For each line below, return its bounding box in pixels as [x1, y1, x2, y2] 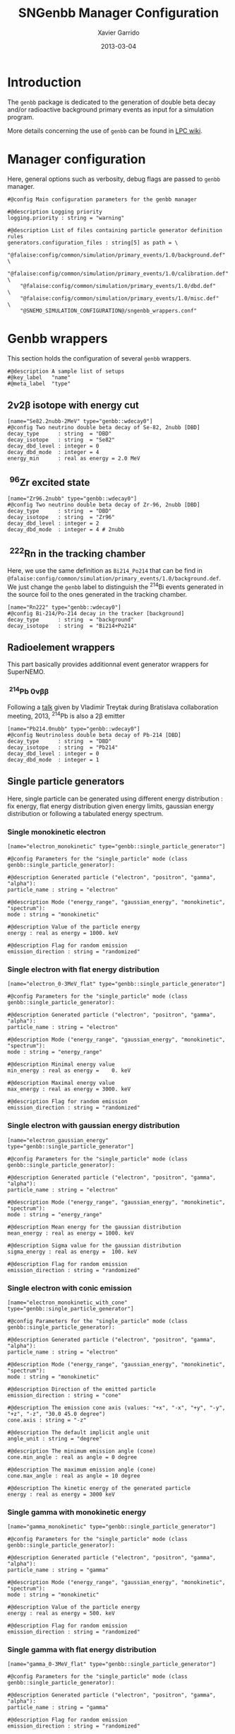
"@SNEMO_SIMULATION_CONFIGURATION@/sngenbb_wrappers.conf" [20, 307, 198, 314]
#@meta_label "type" [7, 380, 71, 387]
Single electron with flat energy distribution [7, 964, 160, 974]
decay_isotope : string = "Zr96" [7, 514, 115, 521]
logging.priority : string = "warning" [7, 214, 125, 221]
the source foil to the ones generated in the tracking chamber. [7, 590, 188, 598]
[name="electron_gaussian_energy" [7, 1136, 109, 1144]
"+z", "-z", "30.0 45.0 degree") [7, 1410, 106, 1417]
